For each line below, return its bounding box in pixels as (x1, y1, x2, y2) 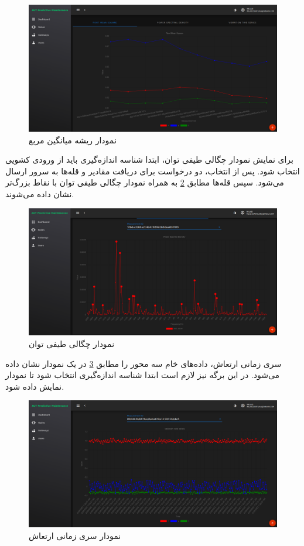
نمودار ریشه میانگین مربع (29, 133, 117, 146)
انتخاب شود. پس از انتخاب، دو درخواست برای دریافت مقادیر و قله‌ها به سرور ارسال (5, 164, 300, 177)
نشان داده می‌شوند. (5, 187, 74, 200)
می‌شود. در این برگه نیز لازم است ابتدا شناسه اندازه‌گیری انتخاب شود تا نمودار (5, 369, 280, 381)
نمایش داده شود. (5, 380, 64, 392)
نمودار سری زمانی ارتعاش (29, 529, 121, 541)
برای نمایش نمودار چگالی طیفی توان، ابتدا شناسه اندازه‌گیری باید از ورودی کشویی (5, 153, 293, 166)
